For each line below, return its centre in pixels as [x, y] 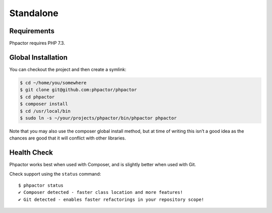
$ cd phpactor [37, 97]
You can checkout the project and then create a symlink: [68, 69]
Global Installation [39, 57]
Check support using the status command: [55, 174]
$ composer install [44, 104]
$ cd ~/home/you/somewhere [53, 83]
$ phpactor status [41, 185]
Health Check [31, 153]
